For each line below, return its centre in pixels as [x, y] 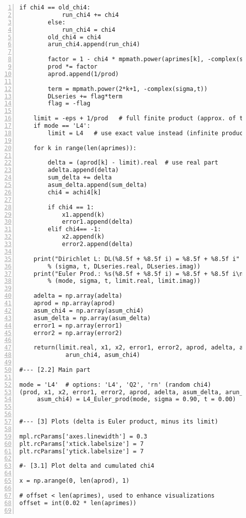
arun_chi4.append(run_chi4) [94, 44]
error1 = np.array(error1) [78, 325]
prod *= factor [73, 67]
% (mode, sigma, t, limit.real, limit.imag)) [124, 281]
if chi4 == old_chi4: [55, 7]
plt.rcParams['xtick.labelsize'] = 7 [82, 444]
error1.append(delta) [97, 222]
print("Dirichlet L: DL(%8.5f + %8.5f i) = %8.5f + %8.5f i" [136, 259]
